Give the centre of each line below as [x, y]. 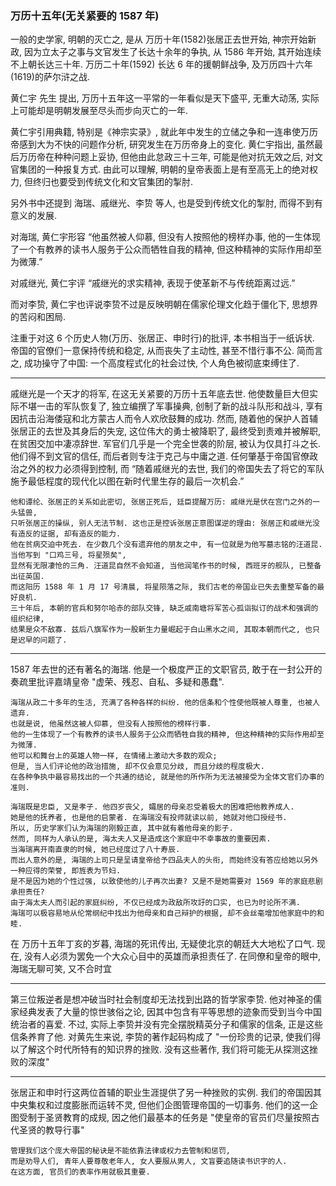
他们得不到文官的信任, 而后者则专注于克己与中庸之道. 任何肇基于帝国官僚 [160, 456]
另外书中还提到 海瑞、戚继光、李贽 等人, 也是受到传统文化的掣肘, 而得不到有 [166, 203]
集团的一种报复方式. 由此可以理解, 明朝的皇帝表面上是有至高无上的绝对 [164, 169]
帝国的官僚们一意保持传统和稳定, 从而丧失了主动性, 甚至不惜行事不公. [152, 351]
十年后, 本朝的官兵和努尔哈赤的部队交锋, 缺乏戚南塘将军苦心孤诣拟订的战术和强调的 [168, 608]
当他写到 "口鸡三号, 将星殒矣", [68, 555]
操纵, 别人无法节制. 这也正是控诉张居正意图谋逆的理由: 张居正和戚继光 [183, 523]
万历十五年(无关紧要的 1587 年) [85, 15]
